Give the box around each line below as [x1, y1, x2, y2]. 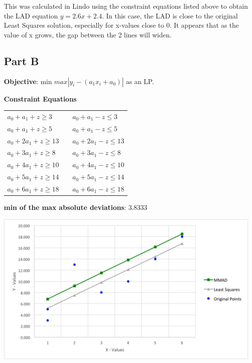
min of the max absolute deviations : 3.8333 [4, 202, 147, 212]
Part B [4, 53, 39, 68]
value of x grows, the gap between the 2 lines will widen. [4, 29, 172, 39]
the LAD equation [4, 10, 58, 20]
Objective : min [4, 76, 52, 86]
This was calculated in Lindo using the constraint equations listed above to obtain [4, 1, 248, 11]
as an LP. [126, 76, 154, 86]
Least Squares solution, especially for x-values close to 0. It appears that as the [4, 20, 239, 30]
